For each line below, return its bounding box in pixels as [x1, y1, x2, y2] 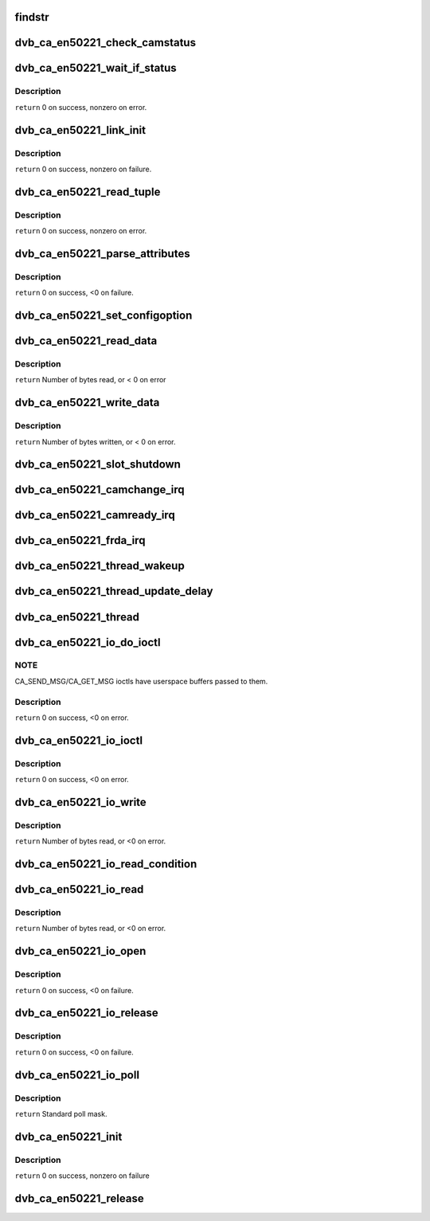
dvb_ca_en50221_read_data [14, 335, 158, 348]
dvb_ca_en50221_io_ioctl [14, 734, 143, 747]
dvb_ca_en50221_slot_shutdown [14, 458, 181, 472]
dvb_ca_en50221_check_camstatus [14, 36, 197, 49]
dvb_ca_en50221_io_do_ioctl [14, 636, 161, 649]
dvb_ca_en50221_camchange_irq [14, 483, 185, 497]
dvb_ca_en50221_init [14, 1129, 123, 1143]
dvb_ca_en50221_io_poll [14, 1068, 139, 1082]
